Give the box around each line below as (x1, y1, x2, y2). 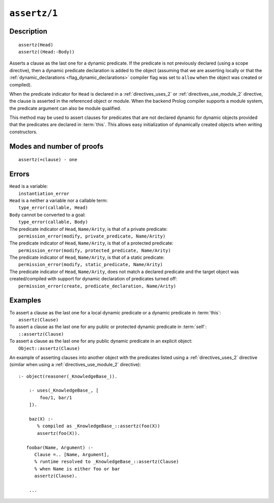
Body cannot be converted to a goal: (9, 212, 86, 218)
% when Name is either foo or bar (34, 466, 120, 471)
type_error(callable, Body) (18, 219, 88, 225)
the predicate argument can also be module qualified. (9, 105, 121, 111)
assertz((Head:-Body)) (18, 49, 75, 54)
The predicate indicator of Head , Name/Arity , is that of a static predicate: (9, 254, 165, 260)
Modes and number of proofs (9, 142, 104, 151)
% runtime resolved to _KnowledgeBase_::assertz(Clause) (34, 459, 179, 465)
